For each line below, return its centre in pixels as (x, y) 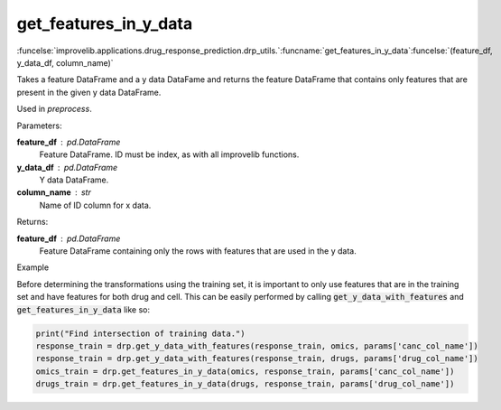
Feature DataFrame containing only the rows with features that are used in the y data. (198, 251)
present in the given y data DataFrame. (89, 92)
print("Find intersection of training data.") (140, 333)
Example (33, 267)
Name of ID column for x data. (95, 205)
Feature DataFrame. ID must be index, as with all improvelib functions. (169, 154)
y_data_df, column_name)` (65, 62)
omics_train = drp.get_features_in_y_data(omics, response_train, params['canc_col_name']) (245, 371)
